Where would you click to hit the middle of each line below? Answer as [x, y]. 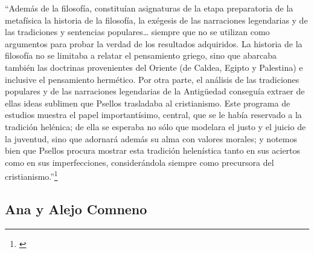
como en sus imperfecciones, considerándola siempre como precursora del [139, 162]
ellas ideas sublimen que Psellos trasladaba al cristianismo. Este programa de [148, 103]
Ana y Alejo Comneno [76, 209]
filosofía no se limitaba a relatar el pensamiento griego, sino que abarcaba [141, 55]
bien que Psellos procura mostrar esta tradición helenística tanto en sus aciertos [153, 150]
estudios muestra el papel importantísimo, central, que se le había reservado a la [153, 115]
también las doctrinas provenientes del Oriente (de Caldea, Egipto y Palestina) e [154, 67]
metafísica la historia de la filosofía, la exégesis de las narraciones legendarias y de [156, 20]
